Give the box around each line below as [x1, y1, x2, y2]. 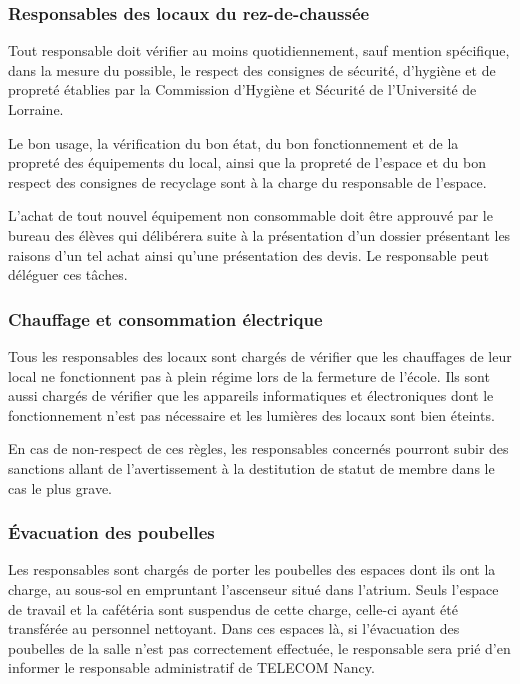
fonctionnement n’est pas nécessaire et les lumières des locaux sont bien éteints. [8, 404, 495, 425]
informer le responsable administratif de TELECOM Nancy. [8, 657, 375, 678]
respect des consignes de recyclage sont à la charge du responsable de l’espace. [8, 171, 487, 192]
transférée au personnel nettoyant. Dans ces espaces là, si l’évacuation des [8, 618, 460, 639]
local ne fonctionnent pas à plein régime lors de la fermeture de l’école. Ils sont [8, 365, 490, 386]
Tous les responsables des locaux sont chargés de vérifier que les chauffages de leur [8, 345, 512, 366]
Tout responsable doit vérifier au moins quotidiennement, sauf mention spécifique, [8, 40, 510, 61]
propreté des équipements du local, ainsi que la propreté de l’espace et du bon [8, 152, 487, 173]
